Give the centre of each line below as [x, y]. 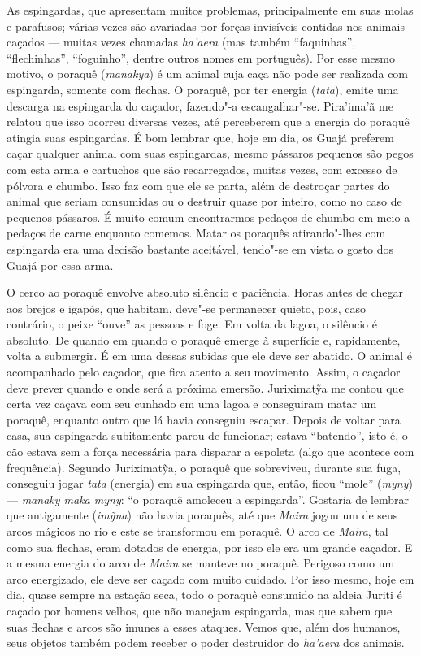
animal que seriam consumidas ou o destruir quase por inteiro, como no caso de [204, 201]
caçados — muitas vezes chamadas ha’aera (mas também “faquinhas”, [181, 42]
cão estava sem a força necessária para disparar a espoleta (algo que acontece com [210, 452]
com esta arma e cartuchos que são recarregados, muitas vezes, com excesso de [202, 169]
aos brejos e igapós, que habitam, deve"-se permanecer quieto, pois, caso [187, 308]
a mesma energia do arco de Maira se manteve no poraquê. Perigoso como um [201, 563]
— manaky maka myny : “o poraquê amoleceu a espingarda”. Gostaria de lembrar [208, 499]
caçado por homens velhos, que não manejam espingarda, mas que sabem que [200, 610]
